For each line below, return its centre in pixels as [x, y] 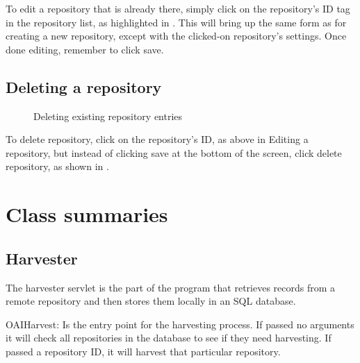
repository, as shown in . [57, 166]
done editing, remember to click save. [85, 49]
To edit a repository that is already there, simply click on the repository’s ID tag [178, 8]
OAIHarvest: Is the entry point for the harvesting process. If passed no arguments [180, 324]
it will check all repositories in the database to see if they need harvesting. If [169, 338]
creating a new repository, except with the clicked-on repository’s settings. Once [176, 36]
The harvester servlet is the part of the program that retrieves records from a [171, 287]
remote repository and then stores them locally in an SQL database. [151, 301]
